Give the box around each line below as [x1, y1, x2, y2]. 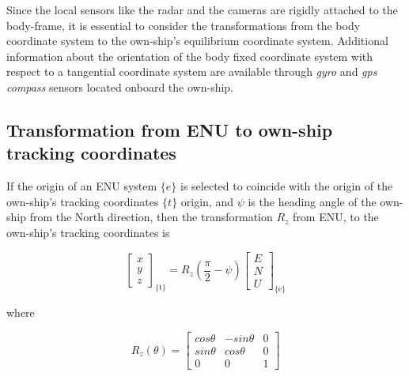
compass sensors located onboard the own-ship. [6, 78, 233, 95]
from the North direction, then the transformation [29, 209, 273, 225]
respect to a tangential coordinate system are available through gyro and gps [6, 63, 377, 80]
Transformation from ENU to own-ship [6, 117, 333, 141]
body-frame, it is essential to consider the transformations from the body [6, 17, 361, 33]
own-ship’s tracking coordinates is [6, 224, 170, 240]
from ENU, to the [293, 209, 379, 225]
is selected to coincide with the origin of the [180, 178, 393, 194]
